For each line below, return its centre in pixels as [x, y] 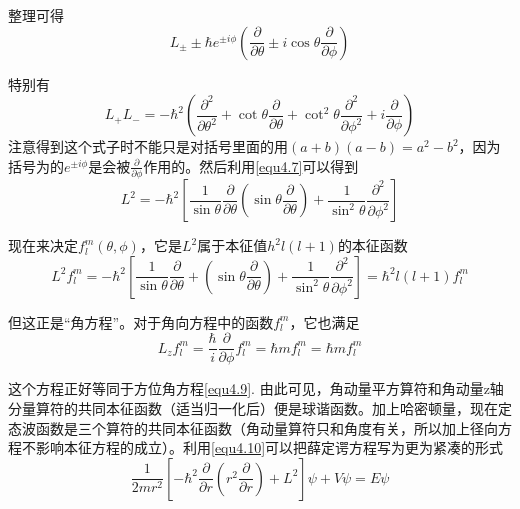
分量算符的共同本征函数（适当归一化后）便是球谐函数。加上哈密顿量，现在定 [260, 407]
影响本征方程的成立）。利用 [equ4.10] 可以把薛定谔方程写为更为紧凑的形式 [269, 447]
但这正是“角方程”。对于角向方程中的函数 [141, 321]
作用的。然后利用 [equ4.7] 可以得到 [251, 165]
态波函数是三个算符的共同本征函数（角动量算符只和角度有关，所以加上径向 [253, 427]
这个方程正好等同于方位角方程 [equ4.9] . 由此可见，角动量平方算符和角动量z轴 [256, 388]
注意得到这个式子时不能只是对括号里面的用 [148, 146]
